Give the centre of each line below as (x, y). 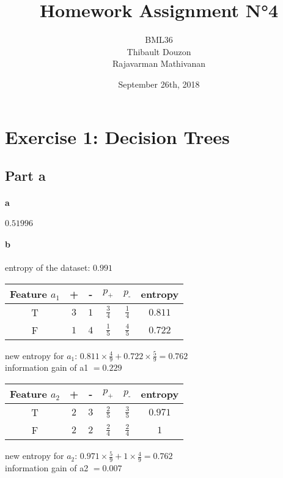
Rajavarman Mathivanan (159, 63)
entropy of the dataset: (48, 267)
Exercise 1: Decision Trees (117, 136)
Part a (25, 176)
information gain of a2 (47, 467)
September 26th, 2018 (159, 84)
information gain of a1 (47, 367)
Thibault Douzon (159, 51)
